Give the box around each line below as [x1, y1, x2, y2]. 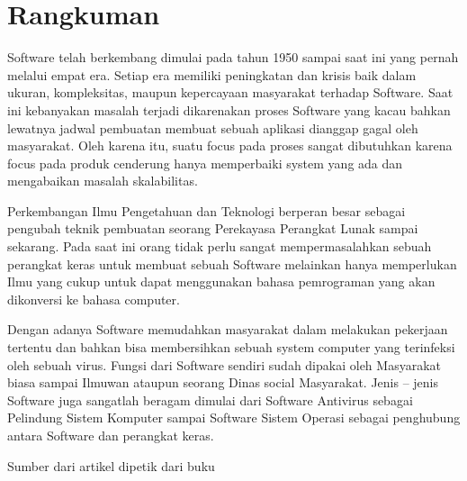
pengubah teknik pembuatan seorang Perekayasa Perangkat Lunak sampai [7, 219, 418, 238]
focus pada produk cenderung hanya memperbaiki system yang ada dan [7, 153, 403, 172]
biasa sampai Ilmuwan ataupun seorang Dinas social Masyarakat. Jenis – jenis [7, 373, 439, 392]
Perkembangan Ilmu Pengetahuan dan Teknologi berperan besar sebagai [7, 201, 406, 220]
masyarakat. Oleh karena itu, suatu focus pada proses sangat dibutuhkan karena [7, 136, 453, 155]
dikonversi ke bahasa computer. [7, 289, 180, 308]
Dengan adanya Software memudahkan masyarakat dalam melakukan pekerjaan [7, 320, 448, 339]
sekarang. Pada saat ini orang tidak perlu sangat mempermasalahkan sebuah [7, 237, 432, 256]
